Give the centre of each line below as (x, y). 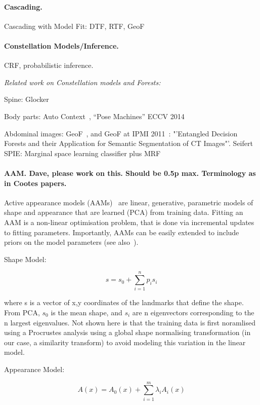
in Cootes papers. (35, 183)
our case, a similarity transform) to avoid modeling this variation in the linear (125, 342)
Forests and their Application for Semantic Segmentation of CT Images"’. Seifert (128, 143)
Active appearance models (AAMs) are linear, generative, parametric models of (129, 202)
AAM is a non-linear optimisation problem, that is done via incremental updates (129, 222)
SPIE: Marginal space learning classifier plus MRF (82, 153)
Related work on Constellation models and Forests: (82, 82)
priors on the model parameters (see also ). (71, 242)
